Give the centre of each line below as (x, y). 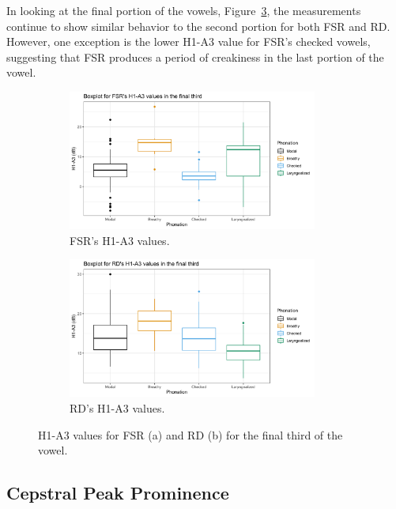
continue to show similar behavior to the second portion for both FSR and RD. (198, 26)
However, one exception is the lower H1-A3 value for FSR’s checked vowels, (189, 41)
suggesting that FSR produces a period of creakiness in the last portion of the (195, 57)
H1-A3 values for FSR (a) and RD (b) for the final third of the (190, 434)
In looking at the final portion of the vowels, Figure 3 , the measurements (184, 10)
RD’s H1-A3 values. (117, 408)
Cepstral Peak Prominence (118, 493)
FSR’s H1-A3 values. (120, 240)
